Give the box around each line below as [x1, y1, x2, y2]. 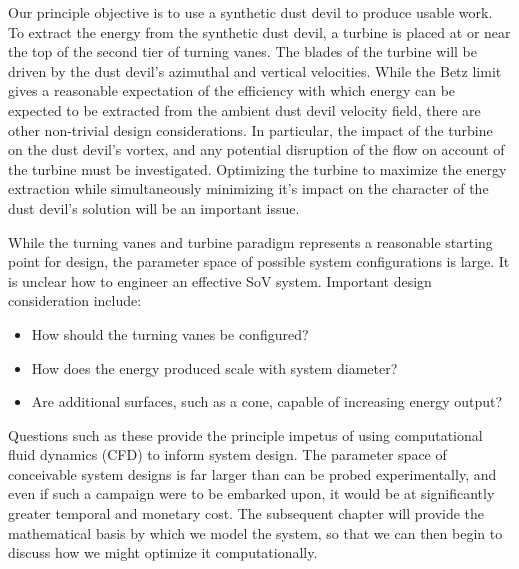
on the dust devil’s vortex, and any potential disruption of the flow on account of [8, 139, 505, 160]
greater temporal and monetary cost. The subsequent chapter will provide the [8, 503, 485, 524]
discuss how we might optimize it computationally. [8, 542, 318, 563]
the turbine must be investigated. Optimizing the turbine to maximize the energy [8, 158, 507, 179]
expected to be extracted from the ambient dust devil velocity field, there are [8, 99, 481, 120]
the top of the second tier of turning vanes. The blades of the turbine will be [8, 41, 477, 62]
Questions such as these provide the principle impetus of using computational [8, 424, 483, 445]
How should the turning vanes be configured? [31, 323, 309, 344]
